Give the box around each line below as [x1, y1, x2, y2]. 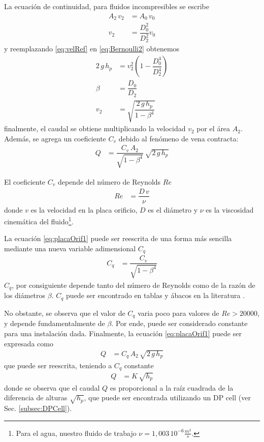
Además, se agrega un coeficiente [4, 133, 106, 143]
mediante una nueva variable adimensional [4, 243, 136, 254]
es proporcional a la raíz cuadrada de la [110, 382, 234, 393]
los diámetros [4, 290, 46, 301]
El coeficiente [4, 176, 46, 187]
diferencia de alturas [4, 392, 68, 403]
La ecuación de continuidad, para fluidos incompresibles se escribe [4, 1, 209, 11]
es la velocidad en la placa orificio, [30, 204, 138, 215]
